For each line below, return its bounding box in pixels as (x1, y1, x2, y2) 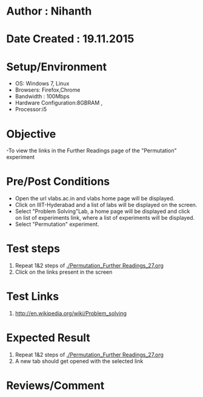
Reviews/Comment (6, 379, 105, 393)
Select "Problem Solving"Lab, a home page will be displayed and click (15, 208, 190, 215)
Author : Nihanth (6, 4, 92, 18)
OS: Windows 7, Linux (15, 80, 70, 87)
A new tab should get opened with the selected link (15, 358, 144, 365)
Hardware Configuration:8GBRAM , (15, 99, 103, 107)
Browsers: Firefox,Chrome (15, 86, 81, 93)
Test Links (6, 290, 59, 304)
